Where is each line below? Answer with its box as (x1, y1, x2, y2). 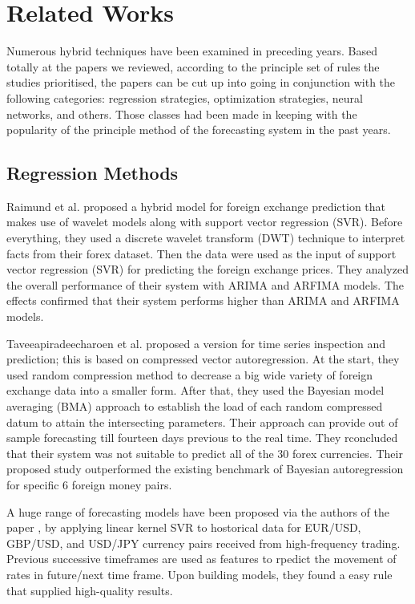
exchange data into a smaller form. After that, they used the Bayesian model (6, 382, 385, 399)
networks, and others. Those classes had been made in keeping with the (6, 105, 357, 122)
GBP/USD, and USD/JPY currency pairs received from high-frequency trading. (6, 534, 401, 551)
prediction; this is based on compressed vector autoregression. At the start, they (6, 351, 400, 367)
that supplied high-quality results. (6, 582, 173, 598)
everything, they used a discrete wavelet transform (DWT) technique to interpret (6, 229, 405, 246)
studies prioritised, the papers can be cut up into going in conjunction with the (6, 74, 396, 91)
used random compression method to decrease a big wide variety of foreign (6, 366, 373, 383)
